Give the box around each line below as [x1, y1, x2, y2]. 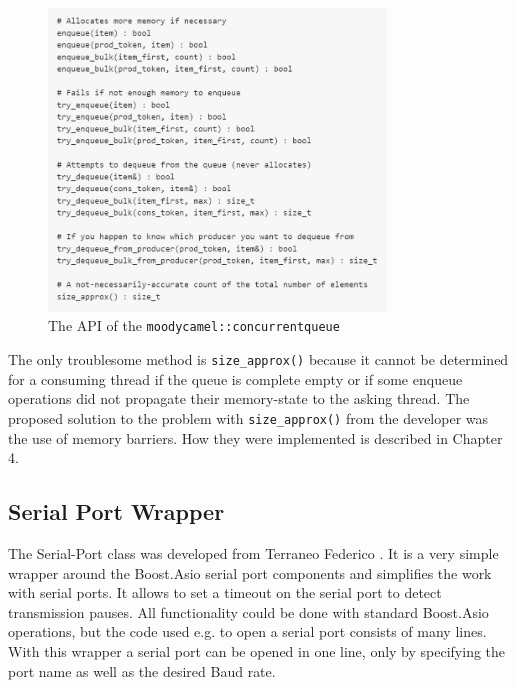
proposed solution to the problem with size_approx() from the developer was [8, 407, 489, 428]
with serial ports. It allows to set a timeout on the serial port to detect [8, 582, 442, 603]
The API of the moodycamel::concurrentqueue [48, 315, 340, 336]
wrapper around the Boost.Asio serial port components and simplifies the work [8, 562, 492, 583]
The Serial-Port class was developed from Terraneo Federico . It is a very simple [8, 543, 499, 564]
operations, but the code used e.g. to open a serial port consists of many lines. [8, 621, 487, 642]
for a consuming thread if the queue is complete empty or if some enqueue [8, 368, 463, 389]
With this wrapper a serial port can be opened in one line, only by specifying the [8, 640, 506, 661]
